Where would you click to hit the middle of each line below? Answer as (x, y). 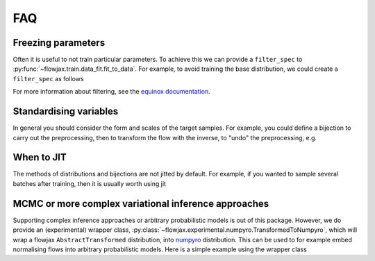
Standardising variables (66, 111)
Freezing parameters (59, 43)
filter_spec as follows (48, 78)
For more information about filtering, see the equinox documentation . (112, 92)
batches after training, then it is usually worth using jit (90, 183)
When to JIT (40, 157)
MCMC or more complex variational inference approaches (141, 204)
